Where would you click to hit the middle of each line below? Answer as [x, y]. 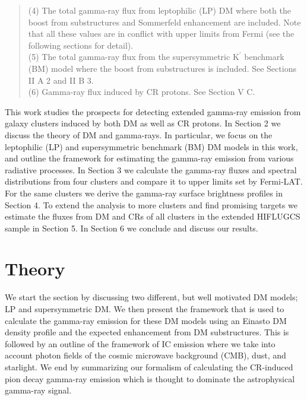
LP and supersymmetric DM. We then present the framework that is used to [145, 309]
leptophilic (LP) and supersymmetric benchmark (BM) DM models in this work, [151, 146]
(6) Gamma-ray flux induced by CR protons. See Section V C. [142, 92]
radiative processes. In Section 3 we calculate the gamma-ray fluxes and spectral [151, 169]
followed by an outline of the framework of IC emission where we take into [140, 343]
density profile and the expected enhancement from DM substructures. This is [147, 332]
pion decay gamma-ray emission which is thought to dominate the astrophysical [150, 378]
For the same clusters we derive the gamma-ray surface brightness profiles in [144, 193]
